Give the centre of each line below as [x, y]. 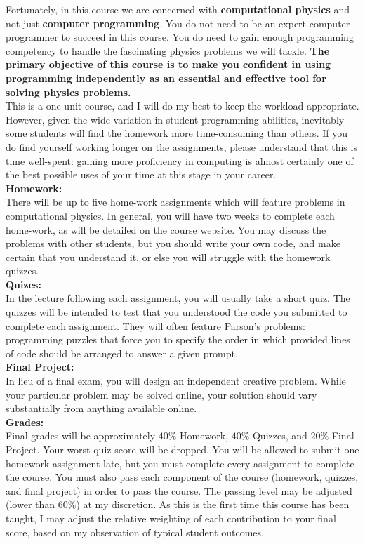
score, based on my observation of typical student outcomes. [135, 532]
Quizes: [24, 284]
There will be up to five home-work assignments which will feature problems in [175, 202]
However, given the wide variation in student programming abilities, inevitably [175, 119]
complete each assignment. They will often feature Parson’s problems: [155, 325]
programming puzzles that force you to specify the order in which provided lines [178, 339]
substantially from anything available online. [101, 408]
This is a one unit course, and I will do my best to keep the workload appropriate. [182, 106]
